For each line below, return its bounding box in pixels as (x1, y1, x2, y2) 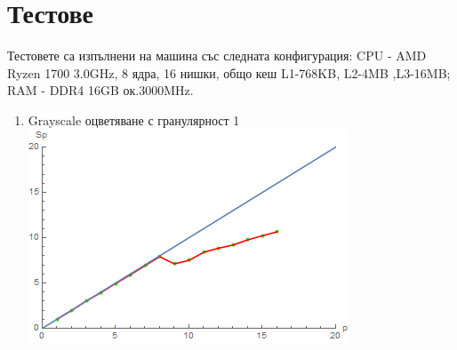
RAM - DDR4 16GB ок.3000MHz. (7, 81, 194, 99)
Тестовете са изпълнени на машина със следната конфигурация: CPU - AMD (7, 46, 427, 65)
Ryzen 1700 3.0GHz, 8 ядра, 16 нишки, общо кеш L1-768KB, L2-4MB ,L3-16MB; (7, 63, 451, 82)
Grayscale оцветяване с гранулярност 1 (28, 110, 240, 129)
